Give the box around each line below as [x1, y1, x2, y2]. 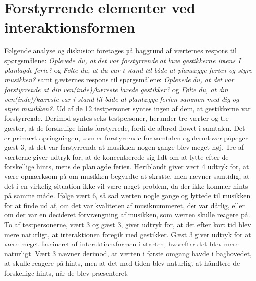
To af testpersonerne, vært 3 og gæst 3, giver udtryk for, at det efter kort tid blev [4, 219, 251, 229]
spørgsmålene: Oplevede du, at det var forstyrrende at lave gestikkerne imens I [4, 55, 241, 65]
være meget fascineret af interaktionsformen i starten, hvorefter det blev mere [4, 239, 239, 249]
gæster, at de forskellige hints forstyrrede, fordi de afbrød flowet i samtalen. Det [4, 123, 245, 133]
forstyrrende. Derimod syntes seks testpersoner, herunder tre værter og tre [4, 113, 229, 123]
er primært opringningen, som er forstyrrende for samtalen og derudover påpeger [4, 132, 248, 142]
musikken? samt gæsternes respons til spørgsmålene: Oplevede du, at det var [4, 74, 234, 85]
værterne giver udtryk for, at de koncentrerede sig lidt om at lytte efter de [4, 151, 229, 162]
